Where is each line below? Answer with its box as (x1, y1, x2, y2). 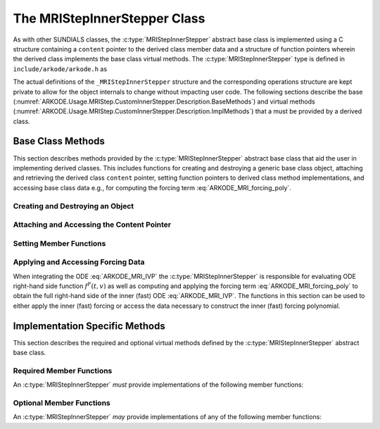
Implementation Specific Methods (13, 320, 165, 332)
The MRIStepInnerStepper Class (13, 11, 205, 26)
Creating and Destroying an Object (13, 201, 134, 211)
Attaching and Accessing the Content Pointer (13, 220, 172, 230)
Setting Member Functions (13, 238, 106, 248)
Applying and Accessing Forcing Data (13, 257, 145, 267)
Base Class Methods (13, 135, 106, 147)
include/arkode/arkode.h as (13, 64, 108, 73)
